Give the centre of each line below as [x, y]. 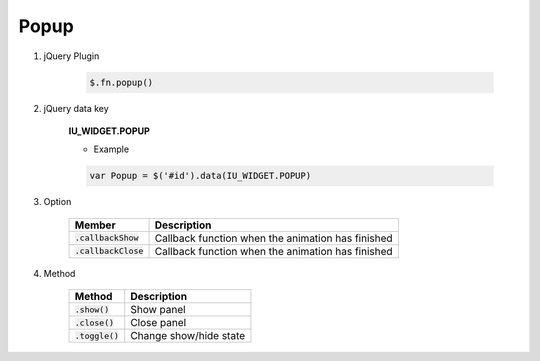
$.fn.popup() [121, 82]
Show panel [158, 310]
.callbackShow [106, 238]
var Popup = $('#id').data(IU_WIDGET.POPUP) [200, 176]
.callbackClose [109, 251]
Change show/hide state [188, 336]
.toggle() [97, 335]
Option [57, 202]
